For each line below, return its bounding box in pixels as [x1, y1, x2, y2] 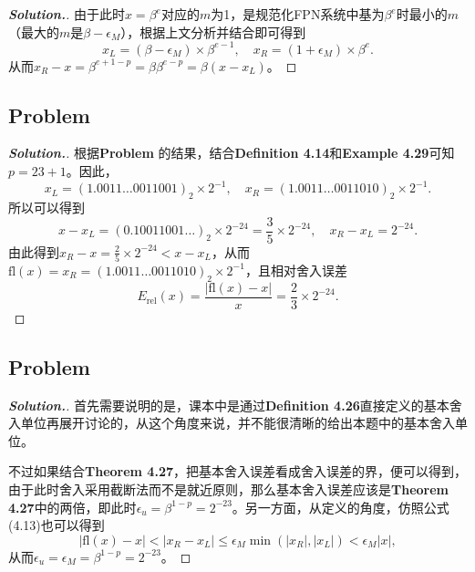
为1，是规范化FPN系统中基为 [211, 5, 385, 23]
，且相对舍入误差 [244, 260, 347, 279]
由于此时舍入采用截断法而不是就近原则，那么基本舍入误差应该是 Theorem [8, 479, 449, 498]
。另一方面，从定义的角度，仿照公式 [232, 497, 449, 516]
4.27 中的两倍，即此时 [8, 497, 137, 516]
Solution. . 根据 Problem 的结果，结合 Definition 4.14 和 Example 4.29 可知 [8, 143, 455, 162]
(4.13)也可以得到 [8, 515, 105, 535]
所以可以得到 [8, 197, 85, 216]
